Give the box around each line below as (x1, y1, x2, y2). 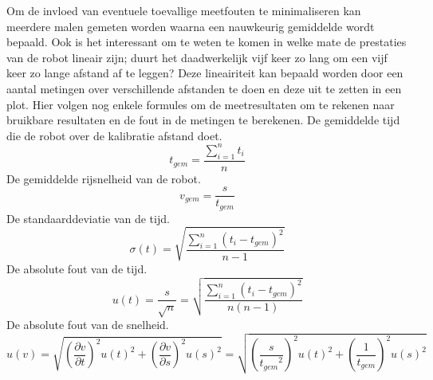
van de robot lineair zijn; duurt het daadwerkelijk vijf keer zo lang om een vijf (6, 49, 388, 65)
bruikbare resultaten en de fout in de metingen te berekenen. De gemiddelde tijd (6, 112, 400, 128)
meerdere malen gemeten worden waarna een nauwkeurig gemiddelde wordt (6, 18, 375, 34)
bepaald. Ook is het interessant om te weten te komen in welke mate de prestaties (6, 33, 407, 50)
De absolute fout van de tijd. (6, 260, 148, 276)
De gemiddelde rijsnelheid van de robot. (6, 170, 201, 186)
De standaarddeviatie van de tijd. (6, 210, 170, 226)
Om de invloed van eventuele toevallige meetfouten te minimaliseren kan (6, 2, 361, 18)
